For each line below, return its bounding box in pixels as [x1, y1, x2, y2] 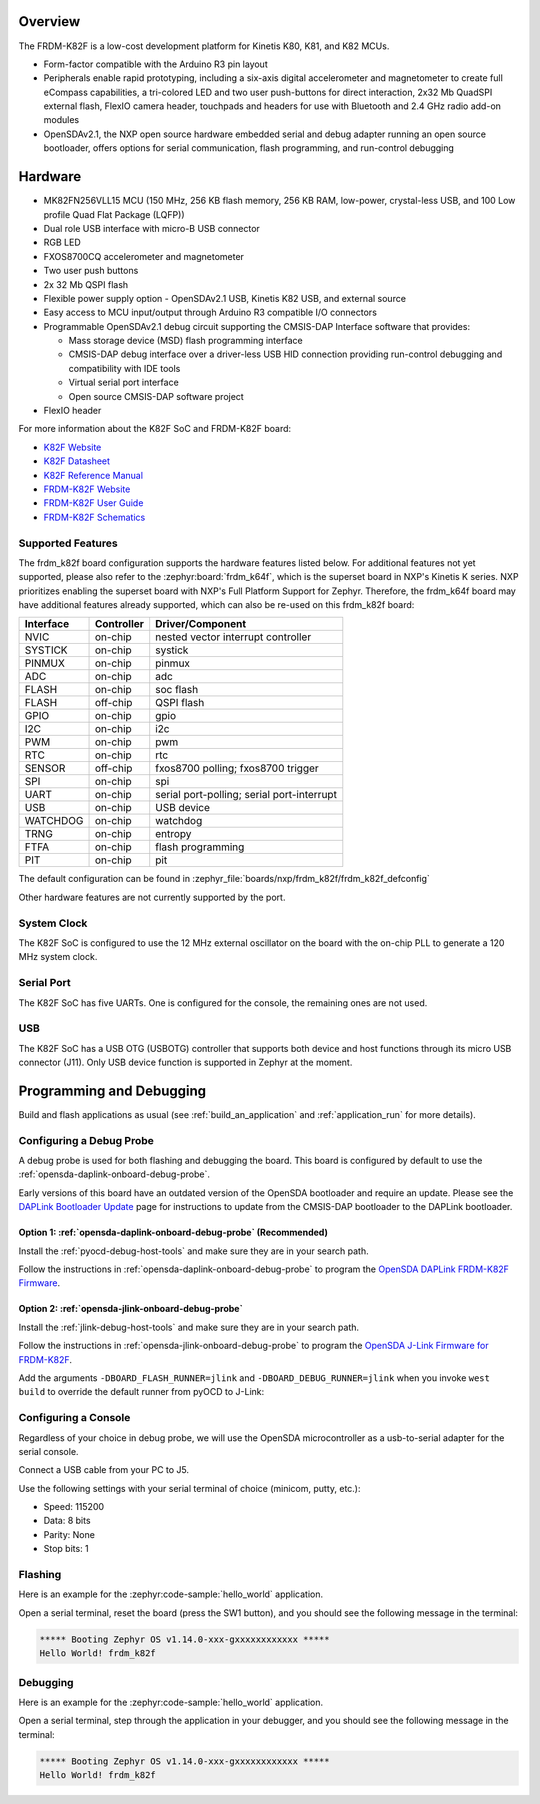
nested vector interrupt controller [155, 630, 312, 644]
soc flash [155, 683, 199, 697]
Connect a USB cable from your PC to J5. [18, 1464, 190, 1476]
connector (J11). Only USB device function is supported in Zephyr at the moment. [18, 1056, 353, 1069]
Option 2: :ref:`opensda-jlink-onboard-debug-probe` [18, 1303, 244, 1315]
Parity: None [43, 1528, 95, 1540]
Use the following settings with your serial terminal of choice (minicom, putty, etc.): [18, 1482, 361, 1494]
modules [43, 114, 80, 126]
